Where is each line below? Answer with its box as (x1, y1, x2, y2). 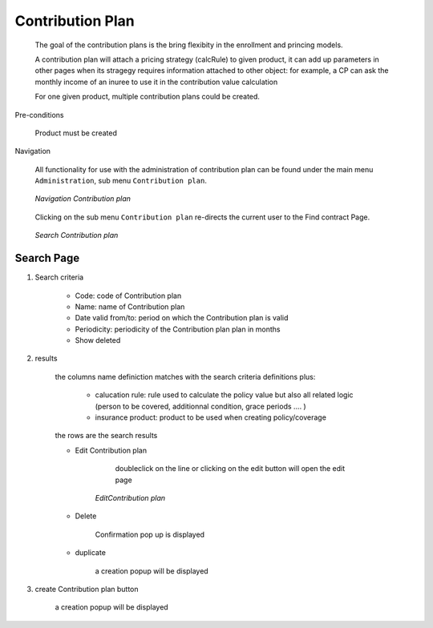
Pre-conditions (14, 110, 64, 119)
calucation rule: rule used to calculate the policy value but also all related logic (95, 390, 354, 400)
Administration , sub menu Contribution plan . (34, 176, 208, 186)
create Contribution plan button (34, 584, 140, 594)
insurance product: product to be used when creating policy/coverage (95, 413, 326, 422)
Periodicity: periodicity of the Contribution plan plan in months (75, 324, 281, 334)
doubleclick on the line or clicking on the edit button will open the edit (115, 464, 345, 473)
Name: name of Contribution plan (75, 301, 185, 312)
